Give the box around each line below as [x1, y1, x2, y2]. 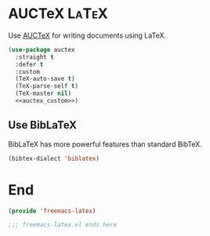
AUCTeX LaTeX [8, 5, 108, 23]
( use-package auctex [8, 45, 76, 53]
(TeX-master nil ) [15, 89, 72, 98]
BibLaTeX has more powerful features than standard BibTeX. [8, 139, 202, 149]
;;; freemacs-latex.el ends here [8, 221, 118, 229]
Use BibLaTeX [8, 118, 77, 132]
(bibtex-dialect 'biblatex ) [8, 154, 100, 162]
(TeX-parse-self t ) [15, 82, 79, 90]
